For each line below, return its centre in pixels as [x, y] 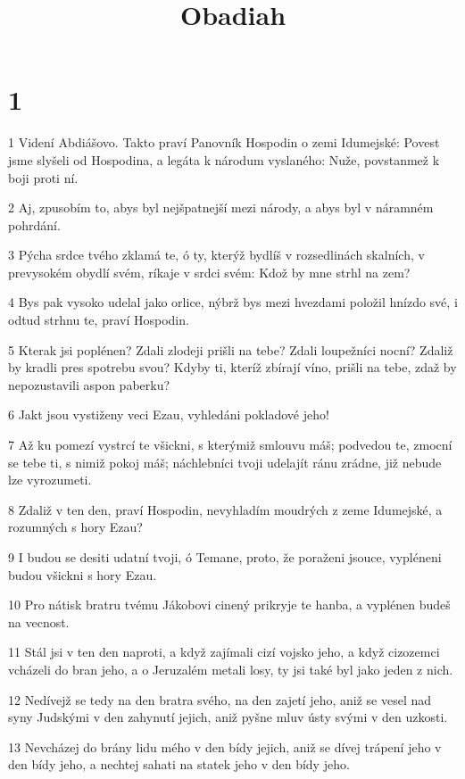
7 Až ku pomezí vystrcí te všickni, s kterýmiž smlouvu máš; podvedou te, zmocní [230, 445]
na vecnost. [39, 622]
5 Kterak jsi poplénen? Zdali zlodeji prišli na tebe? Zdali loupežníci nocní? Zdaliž [231, 349]
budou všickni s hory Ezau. [83, 574]
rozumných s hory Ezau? [75, 527]
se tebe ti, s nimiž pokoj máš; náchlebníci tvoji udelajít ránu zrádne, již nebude [225, 462]
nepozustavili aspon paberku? [89, 384]
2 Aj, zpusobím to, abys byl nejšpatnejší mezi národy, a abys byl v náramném [221, 207]
